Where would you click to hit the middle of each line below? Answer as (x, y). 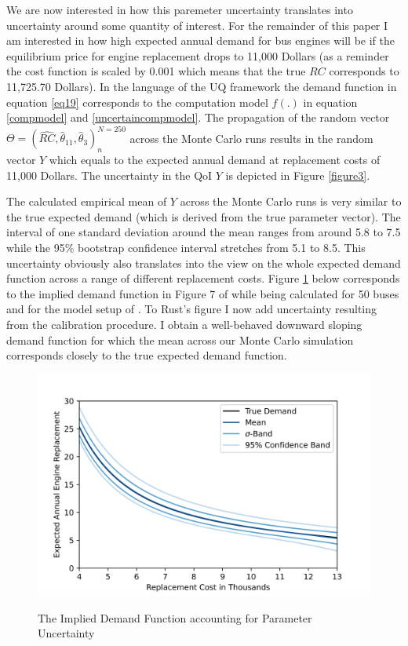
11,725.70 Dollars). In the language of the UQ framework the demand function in (202, 86)
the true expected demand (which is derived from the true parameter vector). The (204, 216)
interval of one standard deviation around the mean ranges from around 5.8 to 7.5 (204, 232)
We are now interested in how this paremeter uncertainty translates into (180, 9)
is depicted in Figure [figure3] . (298, 175)
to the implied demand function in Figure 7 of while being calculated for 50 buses (203, 293)
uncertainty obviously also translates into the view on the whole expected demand (204, 263)
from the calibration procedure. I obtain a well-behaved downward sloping (184, 324)
